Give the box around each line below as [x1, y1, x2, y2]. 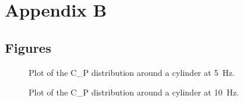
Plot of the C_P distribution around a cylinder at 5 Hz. [29, 66, 235, 78]
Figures [5, 38, 51, 56]
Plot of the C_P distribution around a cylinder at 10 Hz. [29, 86, 239, 98]
